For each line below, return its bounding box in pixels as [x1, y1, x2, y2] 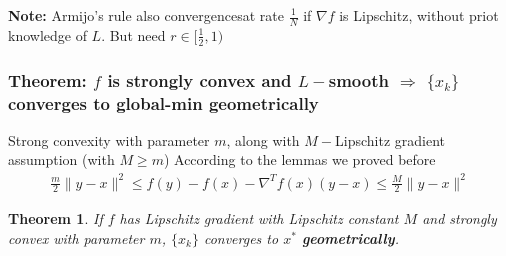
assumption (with [8, 149, 115, 170]
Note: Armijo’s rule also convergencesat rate [8, 5, 284, 25]
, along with [226, 129, 300, 150]
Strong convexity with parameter [8, 129, 210, 150]
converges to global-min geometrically [8, 90, 319, 115]
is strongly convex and [107, 67, 292, 92]
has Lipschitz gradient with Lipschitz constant [119, 208, 399, 229]
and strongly [422, 208, 497, 229]
